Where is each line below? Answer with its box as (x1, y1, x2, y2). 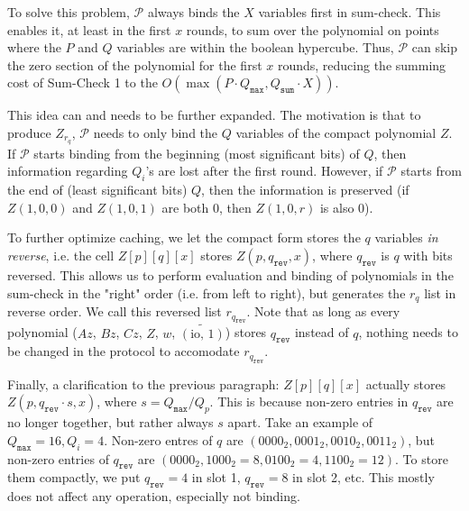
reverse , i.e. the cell (7, 246, 115, 264)
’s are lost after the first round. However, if (145, 161, 383, 180)
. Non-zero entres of (104, 430, 213, 449)
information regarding (7, 161, 128, 180)
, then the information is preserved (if (201, 180, 409, 199)
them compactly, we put (7, 468, 141, 487)
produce (7, 123, 51, 141)
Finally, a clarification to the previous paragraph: (7, 374, 280, 393)
